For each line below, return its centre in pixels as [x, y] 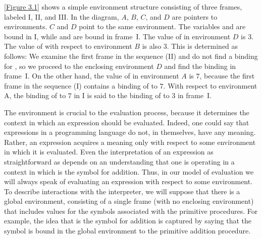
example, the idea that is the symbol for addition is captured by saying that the [128, 221]
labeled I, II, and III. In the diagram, [62, 16]
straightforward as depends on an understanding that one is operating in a [119, 161]
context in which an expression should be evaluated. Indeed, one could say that [127, 122]
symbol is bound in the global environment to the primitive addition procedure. [127, 231]
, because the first [227, 76]
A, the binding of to [35, 95]
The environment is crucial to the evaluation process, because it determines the [127, 112]
